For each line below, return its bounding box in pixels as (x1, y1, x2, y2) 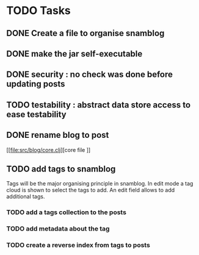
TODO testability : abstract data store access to (6, 99, 191, 110)
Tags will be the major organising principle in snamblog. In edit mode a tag (6, 180, 194, 187)
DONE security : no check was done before (6, 70, 173, 80)
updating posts (6, 79, 65, 89)
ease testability (6, 109, 67, 120)
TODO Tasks (6, 4, 71, 18)
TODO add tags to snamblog (6, 163, 116, 174)
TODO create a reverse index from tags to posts (6, 241, 151, 250)
